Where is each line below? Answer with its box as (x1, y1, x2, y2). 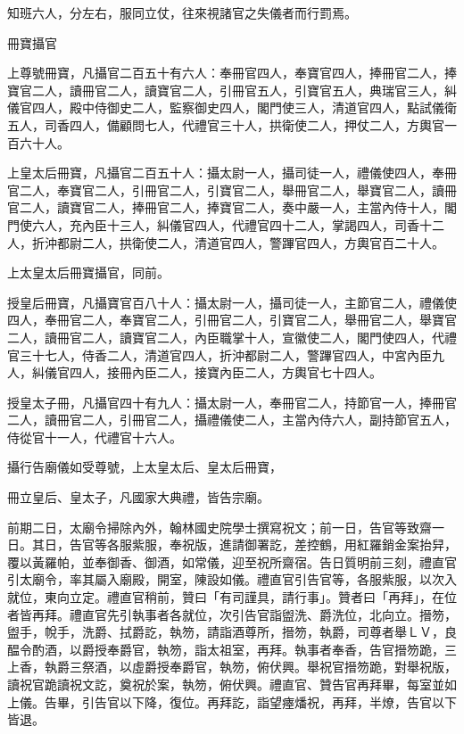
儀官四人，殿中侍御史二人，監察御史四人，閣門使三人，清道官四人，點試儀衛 (7, 98, 457, 117)
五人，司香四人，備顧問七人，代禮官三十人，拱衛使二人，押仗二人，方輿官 (7, 115, 444, 134)
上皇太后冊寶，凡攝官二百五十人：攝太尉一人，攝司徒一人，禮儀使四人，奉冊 (7, 163, 457, 182)
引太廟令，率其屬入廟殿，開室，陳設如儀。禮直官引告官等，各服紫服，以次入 (7, 570, 457, 589)
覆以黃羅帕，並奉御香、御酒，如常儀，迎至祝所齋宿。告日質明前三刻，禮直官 (7, 552, 457, 571)
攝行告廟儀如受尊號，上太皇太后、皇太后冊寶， (7, 458, 282, 476)
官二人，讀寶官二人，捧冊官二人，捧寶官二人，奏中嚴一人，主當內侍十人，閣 (7, 198, 457, 217)
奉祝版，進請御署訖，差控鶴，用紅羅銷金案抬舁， (169, 535, 457, 554)
